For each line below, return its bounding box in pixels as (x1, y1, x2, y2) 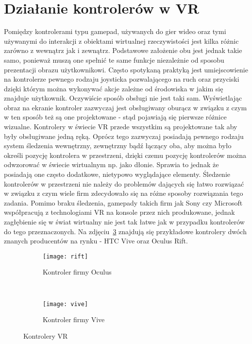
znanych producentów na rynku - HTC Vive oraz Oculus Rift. (4, 236, 188, 246)
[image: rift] (43, 253, 88, 260)
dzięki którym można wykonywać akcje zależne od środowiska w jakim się (4, 83, 223, 93)
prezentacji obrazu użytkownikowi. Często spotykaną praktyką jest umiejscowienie (4, 64, 248, 74)
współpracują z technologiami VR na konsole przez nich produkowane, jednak (4, 207, 235, 217)
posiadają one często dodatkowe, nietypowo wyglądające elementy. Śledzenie (4, 169, 231, 179)
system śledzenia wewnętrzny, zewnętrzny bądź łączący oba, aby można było (4, 140, 232, 151)
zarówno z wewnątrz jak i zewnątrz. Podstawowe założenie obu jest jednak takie (4, 45, 242, 55)
